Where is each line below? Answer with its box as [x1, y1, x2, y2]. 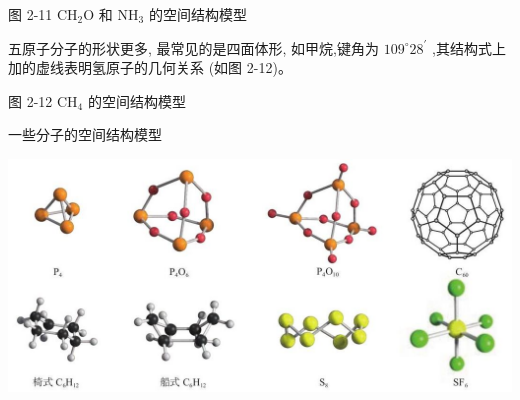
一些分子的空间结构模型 [8, 124, 162, 145]
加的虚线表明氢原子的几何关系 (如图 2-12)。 [8, 57, 292, 78]
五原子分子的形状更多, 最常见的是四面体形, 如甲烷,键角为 [8, 37, 379, 58]
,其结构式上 [431, 37, 506, 58]
